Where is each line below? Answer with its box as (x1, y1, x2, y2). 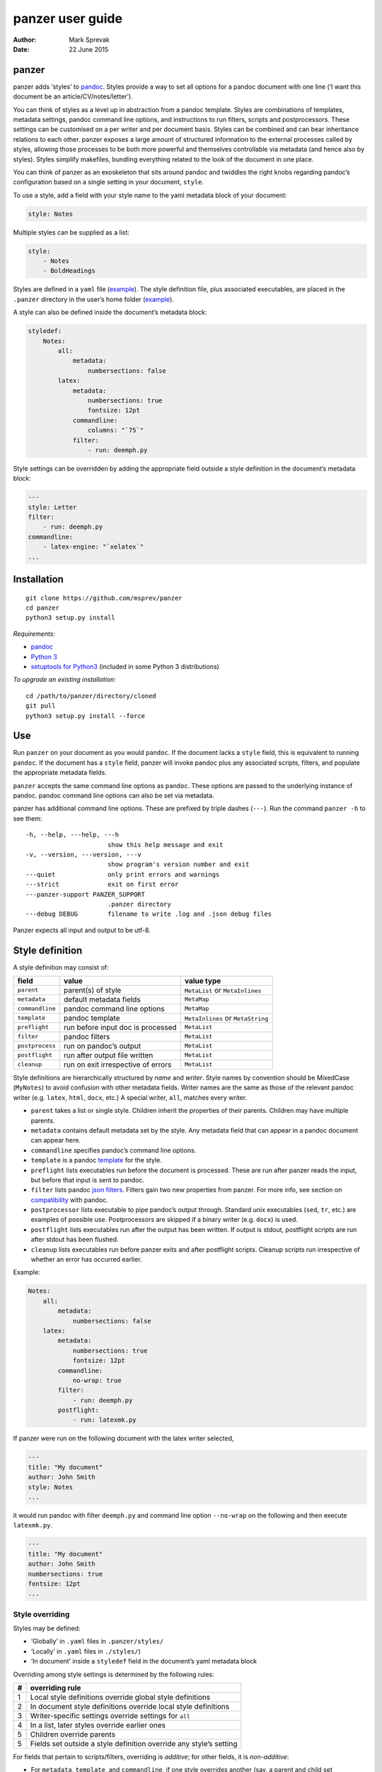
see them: (13, 814, 42, 822)
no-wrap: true (72, 1376, 122, 1384)
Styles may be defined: (13, 1624, 81, 1633)
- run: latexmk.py (72, 1416, 137, 1424)
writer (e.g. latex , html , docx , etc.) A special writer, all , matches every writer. (13, 1093, 248, 1101)
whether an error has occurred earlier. (30, 1255, 142, 1264)
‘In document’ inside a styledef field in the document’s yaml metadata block (30, 1657, 257, 1666)
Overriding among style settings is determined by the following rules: (13, 1670, 215, 1678)
